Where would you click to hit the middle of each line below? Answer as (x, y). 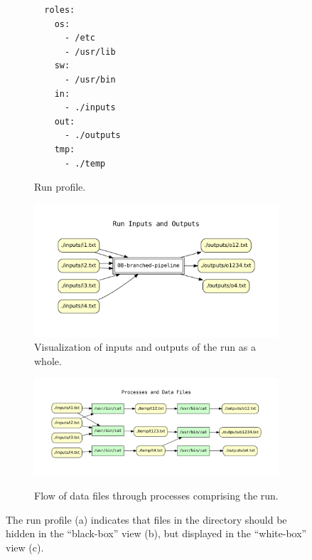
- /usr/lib (90, 52)
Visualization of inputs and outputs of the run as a (145, 347)
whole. (48, 360)
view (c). (25, 547)
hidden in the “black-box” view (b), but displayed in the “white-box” (156, 533)
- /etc (80, 38)
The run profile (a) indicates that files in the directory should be (146, 519)
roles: (60, 10)
